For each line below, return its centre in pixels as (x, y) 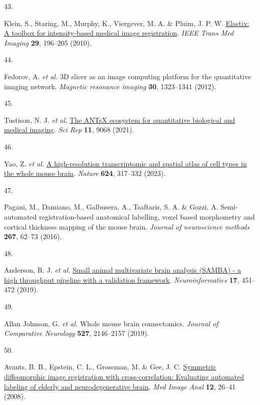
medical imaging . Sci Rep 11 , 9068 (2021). (69, 130)
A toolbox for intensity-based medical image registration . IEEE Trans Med (119, 33)
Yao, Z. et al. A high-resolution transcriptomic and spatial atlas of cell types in (125, 163)
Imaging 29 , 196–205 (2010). (48, 42)
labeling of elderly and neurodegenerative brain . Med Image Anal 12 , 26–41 (120, 386)
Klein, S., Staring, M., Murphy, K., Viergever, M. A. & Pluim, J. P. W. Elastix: (127, 23)
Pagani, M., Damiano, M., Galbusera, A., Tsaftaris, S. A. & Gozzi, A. (111, 207)
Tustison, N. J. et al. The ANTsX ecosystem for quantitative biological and (120, 120)
